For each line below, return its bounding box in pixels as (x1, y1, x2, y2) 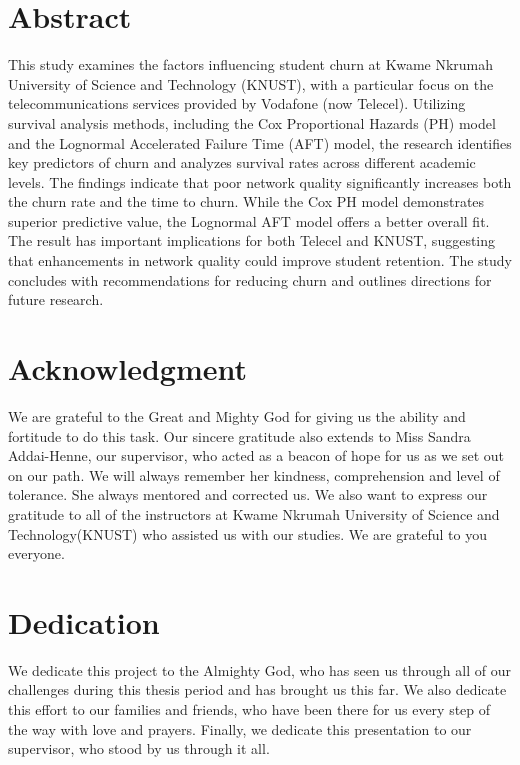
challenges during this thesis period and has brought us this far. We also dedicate (8, 679, 507, 700)
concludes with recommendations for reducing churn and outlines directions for (8, 269, 492, 290)
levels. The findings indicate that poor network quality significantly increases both (8, 171, 512, 192)
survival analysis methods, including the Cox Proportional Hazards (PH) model (8, 112, 496, 133)
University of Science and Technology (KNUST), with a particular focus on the (8, 73, 494, 94)
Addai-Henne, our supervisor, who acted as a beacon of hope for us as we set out (8, 445, 505, 466)
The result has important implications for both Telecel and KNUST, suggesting (8, 230, 496, 251)
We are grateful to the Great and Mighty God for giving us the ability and (8, 405, 466, 426)
